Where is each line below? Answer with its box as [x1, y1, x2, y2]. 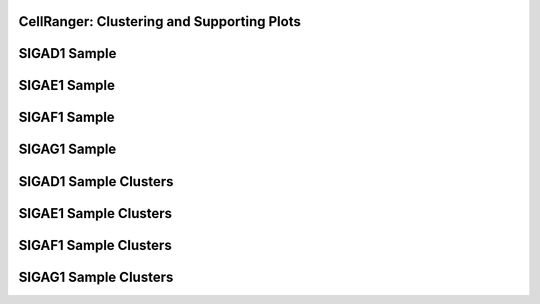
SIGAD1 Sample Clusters [18, 173, 174, 190]
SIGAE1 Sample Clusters [18, 205, 173, 222]
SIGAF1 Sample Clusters [18, 236, 172, 254]
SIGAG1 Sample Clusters [18, 268, 174, 285]
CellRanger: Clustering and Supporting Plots [18, 13, 302, 30]
